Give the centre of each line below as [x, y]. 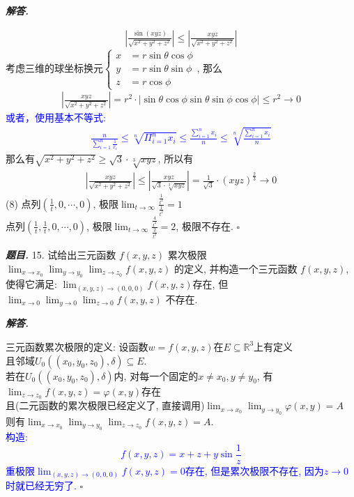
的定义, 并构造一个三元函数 [236, 268]
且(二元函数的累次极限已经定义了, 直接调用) [105, 405]
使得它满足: [31, 284]
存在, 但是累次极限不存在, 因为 [254, 470]
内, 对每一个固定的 [156, 375]
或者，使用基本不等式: [56, 117]
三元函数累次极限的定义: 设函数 [77, 346]
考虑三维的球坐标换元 [54, 67]
